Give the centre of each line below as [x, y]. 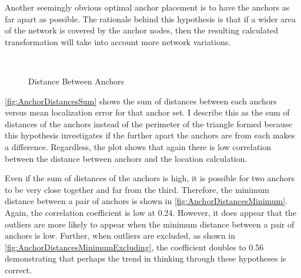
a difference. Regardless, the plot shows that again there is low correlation [138, 146]
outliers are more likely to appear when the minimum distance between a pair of [150, 224]
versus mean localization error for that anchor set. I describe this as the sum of [147, 112]
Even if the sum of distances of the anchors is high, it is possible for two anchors [150, 178]
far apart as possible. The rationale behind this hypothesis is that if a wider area [150, 18]
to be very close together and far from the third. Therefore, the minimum [137, 189]
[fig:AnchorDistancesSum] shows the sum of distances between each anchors [141, 101]
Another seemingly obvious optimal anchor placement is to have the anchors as [147, 7]
